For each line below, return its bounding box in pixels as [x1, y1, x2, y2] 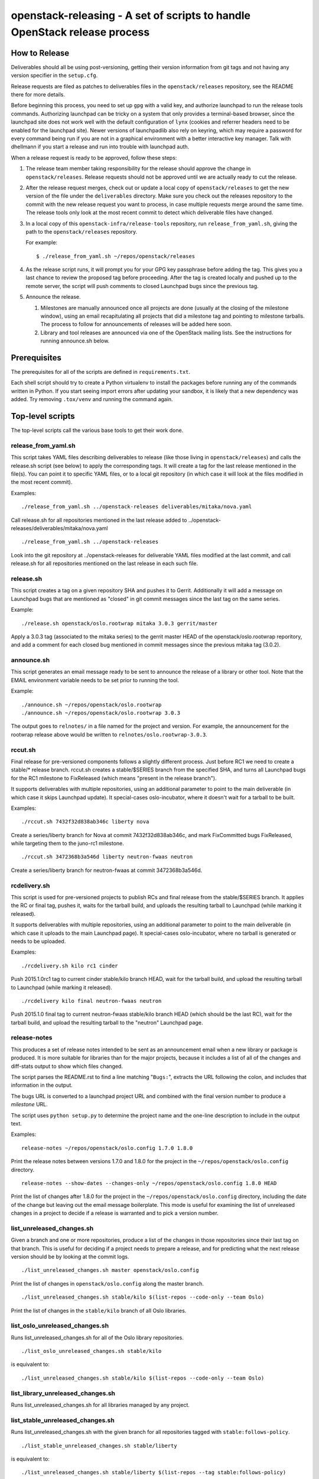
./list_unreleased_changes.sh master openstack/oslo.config [21, 1267, 199, 1274]
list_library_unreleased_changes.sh [11, 1389, 115, 1397]
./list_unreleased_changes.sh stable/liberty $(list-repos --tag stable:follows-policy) [21, 1469, 287, 1476]
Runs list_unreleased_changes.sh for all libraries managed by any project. [11, 1402, 190, 1408]
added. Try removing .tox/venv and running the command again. [11, 396, 174, 403]
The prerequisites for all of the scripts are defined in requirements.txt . [11, 369, 191, 376]
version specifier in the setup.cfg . [11, 72, 98, 79]
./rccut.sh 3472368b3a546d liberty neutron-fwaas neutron [21, 854, 193, 860]
